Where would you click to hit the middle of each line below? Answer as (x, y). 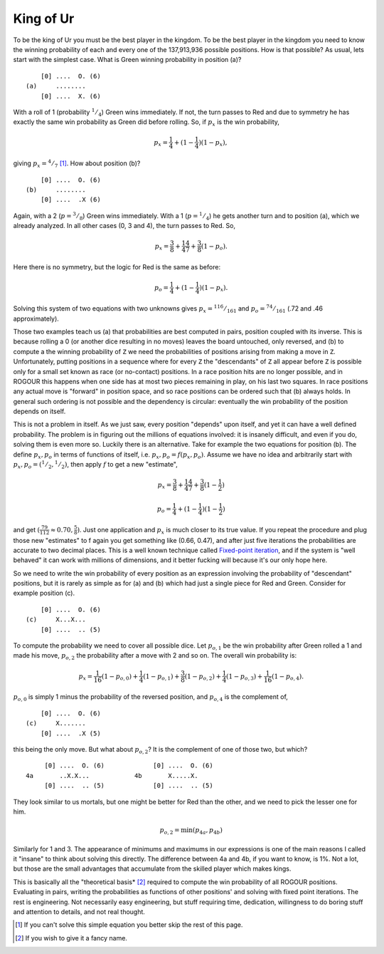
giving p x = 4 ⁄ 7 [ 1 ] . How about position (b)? (77, 164)
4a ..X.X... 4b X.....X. (112, 776)
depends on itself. (39, 411)
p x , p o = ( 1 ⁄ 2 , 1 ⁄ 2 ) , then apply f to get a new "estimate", (95, 465)
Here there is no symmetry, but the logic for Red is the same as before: (117, 267)
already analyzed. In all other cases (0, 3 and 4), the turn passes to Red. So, (124, 226)
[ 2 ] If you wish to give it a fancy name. (71, 938)
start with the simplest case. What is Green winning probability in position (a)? (127, 60)
